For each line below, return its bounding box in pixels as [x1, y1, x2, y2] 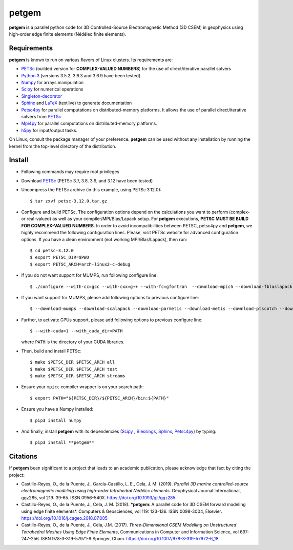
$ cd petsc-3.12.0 [30, 247, 74, 253]
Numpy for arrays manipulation [21, 80, 84, 86]
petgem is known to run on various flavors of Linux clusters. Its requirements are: [9, 57, 173, 63]
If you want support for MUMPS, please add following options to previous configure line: [21, 294, 199, 300]
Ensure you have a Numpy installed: [21, 406, 94, 412]
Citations [9, 452, 38, 461]
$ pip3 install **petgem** [30, 440, 95, 445]
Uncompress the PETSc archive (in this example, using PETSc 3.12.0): [21, 187, 162, 193]
